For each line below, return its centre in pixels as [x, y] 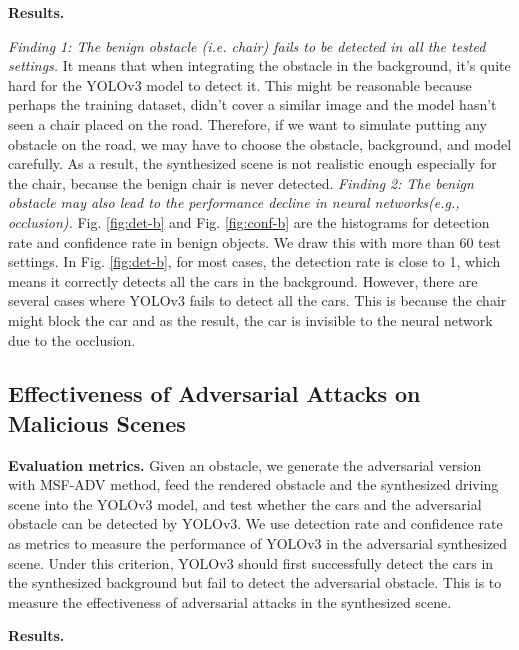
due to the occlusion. [72, 339]
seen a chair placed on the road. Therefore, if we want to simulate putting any [248, 123]
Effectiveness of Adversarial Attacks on [214, 393]
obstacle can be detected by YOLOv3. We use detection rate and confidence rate [255, 523]
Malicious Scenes [97, 422]
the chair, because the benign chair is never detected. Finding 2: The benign [241, 182]
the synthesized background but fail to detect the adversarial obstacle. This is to [255, 582]
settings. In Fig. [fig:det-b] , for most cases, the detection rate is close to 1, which [254, 261]
